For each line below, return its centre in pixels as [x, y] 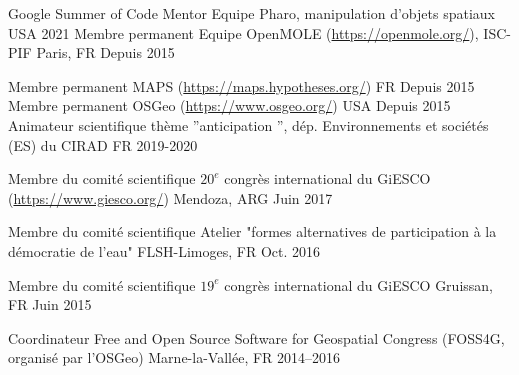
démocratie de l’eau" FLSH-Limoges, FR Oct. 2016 [164, 250]
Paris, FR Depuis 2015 [105, 52]
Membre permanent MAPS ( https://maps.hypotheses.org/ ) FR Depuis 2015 [241, 85]
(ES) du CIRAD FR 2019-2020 [103, 144]
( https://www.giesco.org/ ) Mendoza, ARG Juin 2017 [170, 197]
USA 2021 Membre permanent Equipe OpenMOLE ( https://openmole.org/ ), [243, 32]
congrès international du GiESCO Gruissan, [358, 284]
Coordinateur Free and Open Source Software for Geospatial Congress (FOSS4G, [256, 337]
